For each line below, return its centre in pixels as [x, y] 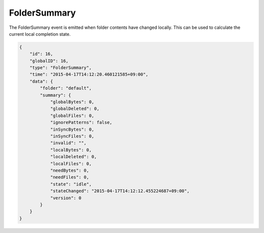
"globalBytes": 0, [72, 102]
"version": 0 [66, 198]
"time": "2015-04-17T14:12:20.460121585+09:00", [89, 74]
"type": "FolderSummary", [61, 68]
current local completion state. [40, 34]
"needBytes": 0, [70, 170]
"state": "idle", [71, 184]
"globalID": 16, [49, 61]
